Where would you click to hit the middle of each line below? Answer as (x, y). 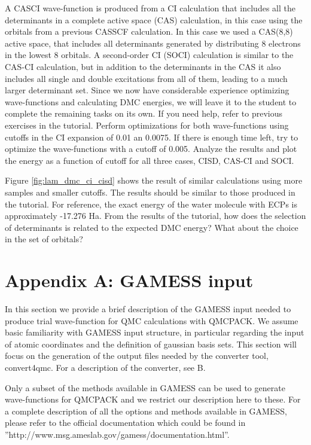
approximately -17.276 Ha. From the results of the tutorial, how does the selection (155, 216)
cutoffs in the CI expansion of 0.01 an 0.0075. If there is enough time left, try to (152, 137)
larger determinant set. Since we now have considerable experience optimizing (147, 90)
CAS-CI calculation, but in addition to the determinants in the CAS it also (143, 66)
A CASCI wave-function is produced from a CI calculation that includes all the (150, 8)
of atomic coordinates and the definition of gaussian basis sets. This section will (151, 344)
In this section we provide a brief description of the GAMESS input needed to (148, 309)
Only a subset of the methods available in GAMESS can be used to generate (145, 387)
